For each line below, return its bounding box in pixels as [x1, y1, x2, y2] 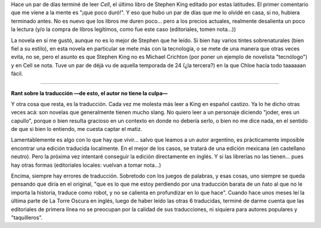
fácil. [11, 70, 23, 77]
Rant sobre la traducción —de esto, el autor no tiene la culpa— [11, 89, 168, 96]
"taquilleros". [11, 214, 43, 221]
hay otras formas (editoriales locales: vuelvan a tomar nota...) [11, 161, 162, 168]
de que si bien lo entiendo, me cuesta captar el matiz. [11, 126, 143, 133]
